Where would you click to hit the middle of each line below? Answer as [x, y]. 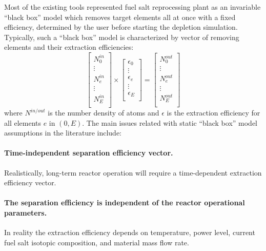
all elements [23, 122]
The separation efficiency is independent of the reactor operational [125, 202]
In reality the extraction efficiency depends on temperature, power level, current [130, 232]
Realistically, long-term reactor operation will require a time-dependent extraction [133, 172]
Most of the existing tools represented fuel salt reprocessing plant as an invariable [132, 7]
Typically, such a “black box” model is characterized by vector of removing [122, 37]
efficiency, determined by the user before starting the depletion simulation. [121, 27]
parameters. [26, 212]
